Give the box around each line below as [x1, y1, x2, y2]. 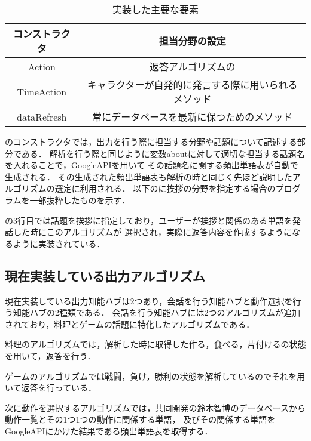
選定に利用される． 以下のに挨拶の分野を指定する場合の [54, 182, 276, 195]
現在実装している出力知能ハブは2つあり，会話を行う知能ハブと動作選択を [5, 294, 293, 307]
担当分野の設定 [158, 34, 226, 48]
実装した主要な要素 [112, 2, 199, 16]
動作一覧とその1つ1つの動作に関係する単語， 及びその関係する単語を [5, 413, 276, 425]
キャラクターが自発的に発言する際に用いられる [87, 78, 298, 91]
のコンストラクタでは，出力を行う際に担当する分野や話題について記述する [5, 135, 297, 147]
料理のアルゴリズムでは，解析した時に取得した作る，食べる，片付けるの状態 [5, 338, 306, 350]
